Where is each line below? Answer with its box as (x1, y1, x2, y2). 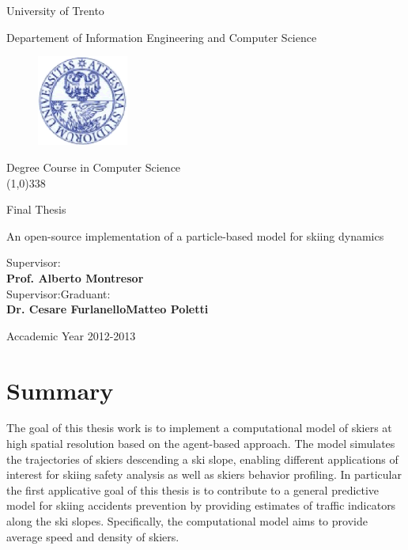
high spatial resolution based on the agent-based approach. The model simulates (6, 435, 395, 452)
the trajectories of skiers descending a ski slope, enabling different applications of (6, 450, 399, 467)
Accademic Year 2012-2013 (6, 327, 136, 343)
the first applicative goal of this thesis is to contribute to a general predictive (6, 481, 380, 498)
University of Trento (6, 2, 104, 18)
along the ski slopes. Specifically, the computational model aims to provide (6, 513, 368, 529)
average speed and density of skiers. (6, 528, 179, 544)
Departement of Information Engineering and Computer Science (6, 28, 317, 45)
